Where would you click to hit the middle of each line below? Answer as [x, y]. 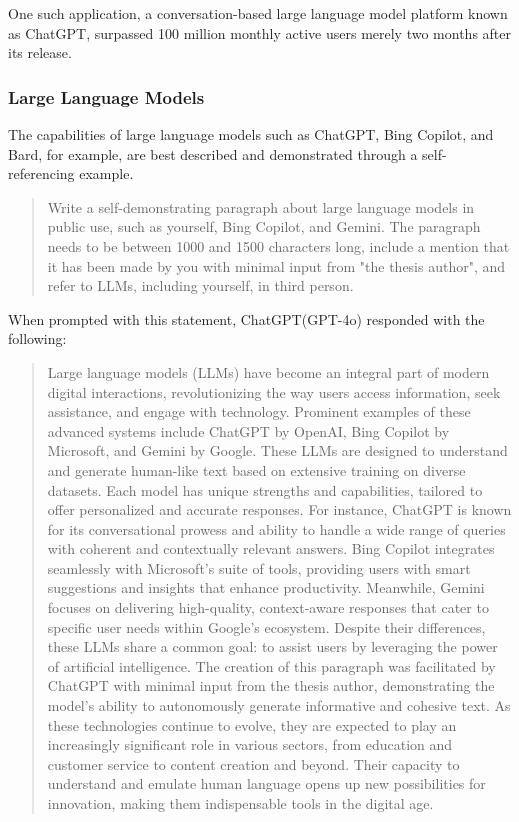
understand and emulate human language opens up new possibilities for [266, 783]
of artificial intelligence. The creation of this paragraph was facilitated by [271, 665]
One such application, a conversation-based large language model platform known [258, 13]
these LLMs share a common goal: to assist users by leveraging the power [272, 646]
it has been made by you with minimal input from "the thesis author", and [276, 265]
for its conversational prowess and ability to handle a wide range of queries [276, 528]
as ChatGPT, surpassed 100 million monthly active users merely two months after [260, 32]
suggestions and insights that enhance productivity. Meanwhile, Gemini [266, 587]
